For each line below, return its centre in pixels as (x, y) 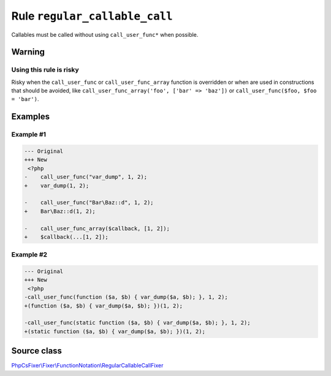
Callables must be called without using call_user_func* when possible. (105, 34)
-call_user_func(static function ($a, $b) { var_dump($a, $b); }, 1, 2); (137, 323)
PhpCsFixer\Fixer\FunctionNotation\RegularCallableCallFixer (87, 366)
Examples (31, 117)
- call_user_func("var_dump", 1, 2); (86, 177)
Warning (28, 52)
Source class (37, 351)
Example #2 (29, 255)
